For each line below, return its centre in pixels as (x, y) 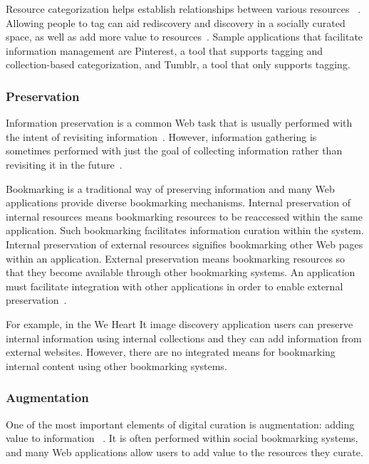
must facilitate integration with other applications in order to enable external (175, 286)
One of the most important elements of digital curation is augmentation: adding (180, 424)
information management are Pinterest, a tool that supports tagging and (165, 50)
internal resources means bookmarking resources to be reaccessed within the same (184, 216)
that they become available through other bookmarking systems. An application (181, 272)
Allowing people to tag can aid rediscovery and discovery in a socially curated (176, 22)
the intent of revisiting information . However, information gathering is (161, 136)
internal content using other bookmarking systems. (116, 365)
